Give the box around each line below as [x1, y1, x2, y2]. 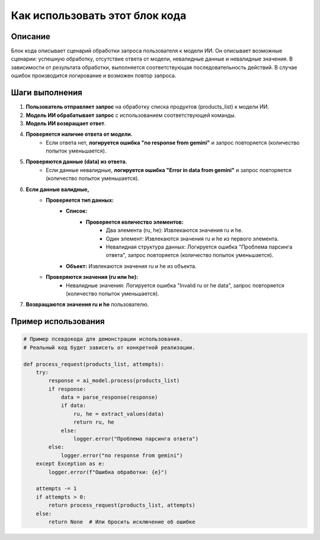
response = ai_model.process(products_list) [48, 377, 180, 384]
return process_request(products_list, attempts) [48, 502, 196, 509]
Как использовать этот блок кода [11, 9, 187, 22]
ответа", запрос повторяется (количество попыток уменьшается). [105, 252, 274, 259]
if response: [48, 386, 87, 392]
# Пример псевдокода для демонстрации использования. [23, 336, 183, 342]
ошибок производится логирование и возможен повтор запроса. [11, 72, 177, 80]
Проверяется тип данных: [46, 196, 114, 204]
